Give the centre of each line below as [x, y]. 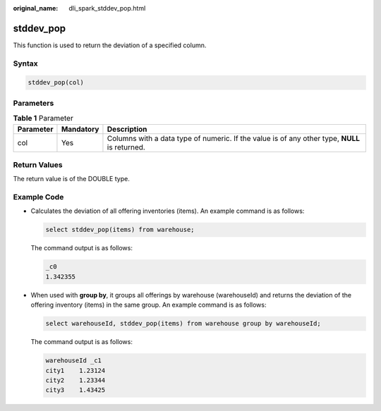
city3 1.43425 [75, 390]
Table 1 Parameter [43, 118]
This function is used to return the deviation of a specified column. [110, 45]
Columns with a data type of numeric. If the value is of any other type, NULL [233, 138]
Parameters [34, 103]
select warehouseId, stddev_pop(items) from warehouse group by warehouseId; [183, 324]
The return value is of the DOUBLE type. [71, 179]
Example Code [38, 197]
